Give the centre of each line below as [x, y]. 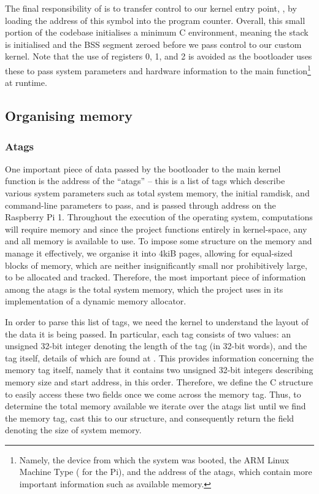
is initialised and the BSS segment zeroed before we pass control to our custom [153, 44]
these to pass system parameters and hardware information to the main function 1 [158, 69]
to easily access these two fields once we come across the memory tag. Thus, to [153, 394]
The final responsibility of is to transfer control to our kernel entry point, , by [151, 8]
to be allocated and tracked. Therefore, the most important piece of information [156, 277]
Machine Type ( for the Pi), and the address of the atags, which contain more [166, 472]
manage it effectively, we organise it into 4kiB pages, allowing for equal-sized [149, 253]
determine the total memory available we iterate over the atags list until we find [156, 406]
